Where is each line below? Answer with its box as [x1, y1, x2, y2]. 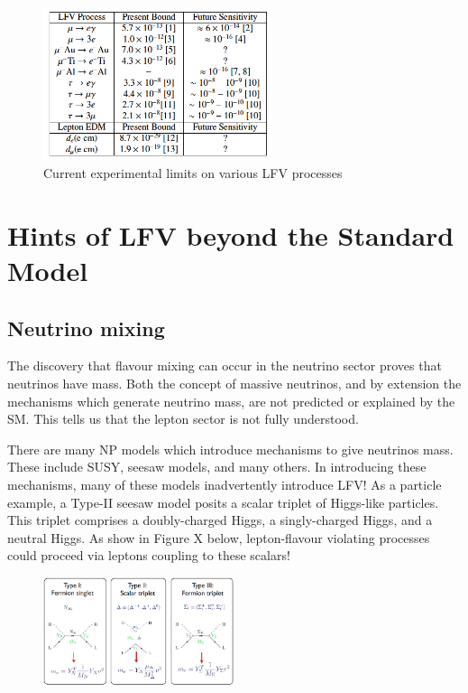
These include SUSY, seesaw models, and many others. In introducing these [7, 457, 427, 476]
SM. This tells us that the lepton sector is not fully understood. [7, 409, 359, 428]
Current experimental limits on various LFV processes [43, 164, 343, 183]
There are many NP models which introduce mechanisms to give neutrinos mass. [7, 439, 454, 458]
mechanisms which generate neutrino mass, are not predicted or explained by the [7, 391, 455, 410]
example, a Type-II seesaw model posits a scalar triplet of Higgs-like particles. [7, 492, 439, 511]
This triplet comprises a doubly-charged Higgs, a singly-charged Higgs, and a [7, 510, 433, 529]
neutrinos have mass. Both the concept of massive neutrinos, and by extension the [7, 373, 462, 392]
